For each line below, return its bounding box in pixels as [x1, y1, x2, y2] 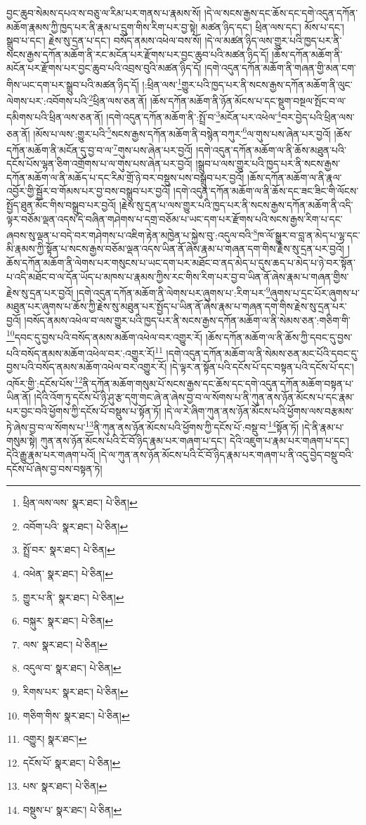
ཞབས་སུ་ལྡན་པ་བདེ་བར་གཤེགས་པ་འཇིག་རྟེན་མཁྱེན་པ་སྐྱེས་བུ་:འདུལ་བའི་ [6, 227, 254, 242]
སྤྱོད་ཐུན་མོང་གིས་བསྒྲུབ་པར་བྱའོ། [6, 198, 117, 212]
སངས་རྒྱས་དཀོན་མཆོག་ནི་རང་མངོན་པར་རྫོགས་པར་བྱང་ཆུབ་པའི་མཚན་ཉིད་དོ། [6, 46, 269, 61]
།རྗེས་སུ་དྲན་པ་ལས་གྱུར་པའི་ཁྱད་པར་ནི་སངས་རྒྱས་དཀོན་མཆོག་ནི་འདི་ [119, 198, 353, 212]
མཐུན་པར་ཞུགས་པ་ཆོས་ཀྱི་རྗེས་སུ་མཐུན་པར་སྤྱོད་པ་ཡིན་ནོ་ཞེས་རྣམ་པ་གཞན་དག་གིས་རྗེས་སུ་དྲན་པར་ [6, 299, 347, 314]
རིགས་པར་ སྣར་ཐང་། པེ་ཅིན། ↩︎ [22, 684, 129, 698]
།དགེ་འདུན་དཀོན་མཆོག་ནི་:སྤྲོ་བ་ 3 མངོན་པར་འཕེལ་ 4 [106, 108, 282, 124]
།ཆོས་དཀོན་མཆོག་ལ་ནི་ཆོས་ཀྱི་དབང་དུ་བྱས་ [205, 329, 353, 344]
